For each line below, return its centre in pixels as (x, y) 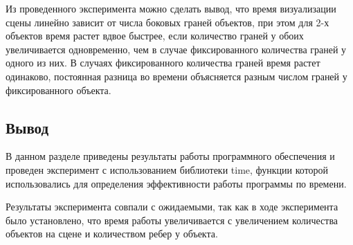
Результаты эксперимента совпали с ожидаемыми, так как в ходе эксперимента (172, 207)
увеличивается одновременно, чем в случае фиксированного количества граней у (176, 49)
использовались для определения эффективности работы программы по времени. (176, 183)
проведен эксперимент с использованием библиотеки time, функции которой (167, 169)
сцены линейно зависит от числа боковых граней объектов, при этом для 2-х (168, 22)
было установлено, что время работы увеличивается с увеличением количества (172, 220)
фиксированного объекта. (58, 90)
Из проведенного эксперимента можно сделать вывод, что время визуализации (171, 8)
